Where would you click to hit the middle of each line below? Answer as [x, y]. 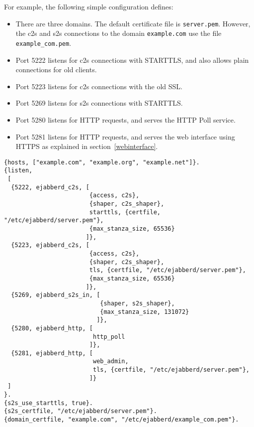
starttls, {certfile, [125, 212]
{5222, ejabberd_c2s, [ [50, 187]
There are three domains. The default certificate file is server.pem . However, [133, 23]
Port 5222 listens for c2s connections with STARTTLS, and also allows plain [132, 60]
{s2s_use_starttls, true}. [48, 403]
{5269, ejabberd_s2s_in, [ [56, 295]
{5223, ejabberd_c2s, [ [50, 245]
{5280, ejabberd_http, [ [52, 328]
